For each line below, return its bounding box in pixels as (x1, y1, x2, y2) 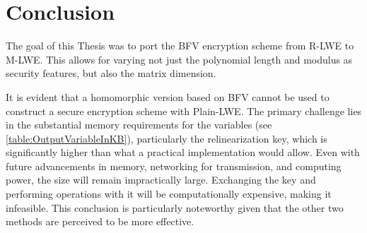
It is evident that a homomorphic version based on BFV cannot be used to (6, 89, 330, 104)
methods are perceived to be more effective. (6, 214, 194, 229)
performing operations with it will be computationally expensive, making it (6, 186, 332, 201)
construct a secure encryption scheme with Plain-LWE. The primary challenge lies (6, 103, 362, 118)
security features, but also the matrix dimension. (6, 66, 216, 80)
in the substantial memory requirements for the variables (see (6, 117, 272, 132)
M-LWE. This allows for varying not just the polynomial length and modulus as (6, 52, 353, 66)
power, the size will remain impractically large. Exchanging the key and (6, 172, 316, 187)
